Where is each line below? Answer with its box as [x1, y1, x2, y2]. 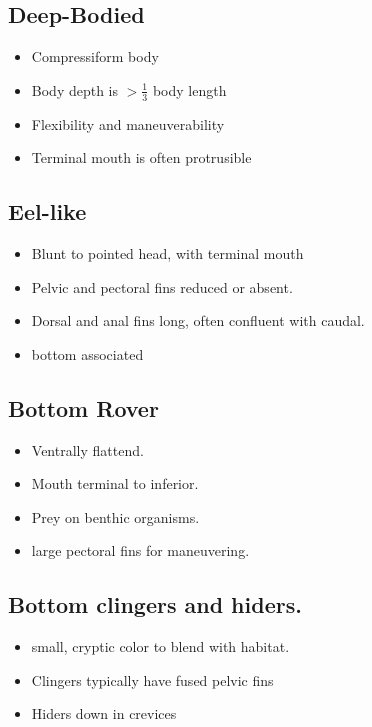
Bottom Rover [8, 392, 159, 423]
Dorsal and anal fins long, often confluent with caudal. [31, 310, 365, 331]
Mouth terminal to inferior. [31, 473, 199, 494]
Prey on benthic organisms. [31, 506, 200, 527]
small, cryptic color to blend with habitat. [31, 636, 290, 657]
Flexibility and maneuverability [31, 113, 225, 134]
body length [152, 79, 227, 100]
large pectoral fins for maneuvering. [31, 540, 250, 561]
